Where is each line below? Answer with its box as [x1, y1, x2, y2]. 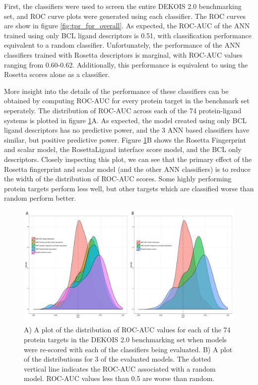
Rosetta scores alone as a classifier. [4, 69, 110, 79]
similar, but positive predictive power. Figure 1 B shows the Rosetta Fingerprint [4, 134, 246, 145]
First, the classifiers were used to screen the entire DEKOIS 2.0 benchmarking [4, 1, 242, 11]
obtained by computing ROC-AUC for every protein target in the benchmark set [4, 95, 250, 106]
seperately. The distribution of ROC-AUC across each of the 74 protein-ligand [4, 105, 242, 115]
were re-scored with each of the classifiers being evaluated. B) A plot [24, 344, 233, 354]
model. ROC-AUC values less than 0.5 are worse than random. [24, 373, 215, 384]
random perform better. [4, 193, 76, 203]
